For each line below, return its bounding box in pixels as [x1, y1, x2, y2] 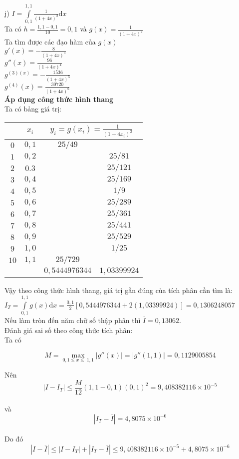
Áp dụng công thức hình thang [4, 93, 114, 104]
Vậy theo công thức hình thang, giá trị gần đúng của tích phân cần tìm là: [4, 285, 233, 295]
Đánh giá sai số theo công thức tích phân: [4, 324, 133, 335]
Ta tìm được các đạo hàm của [4, 36, 96, 46]
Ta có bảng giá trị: [4, 103, 61, 114]
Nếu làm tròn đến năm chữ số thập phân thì [4, 315, 141, 325]
